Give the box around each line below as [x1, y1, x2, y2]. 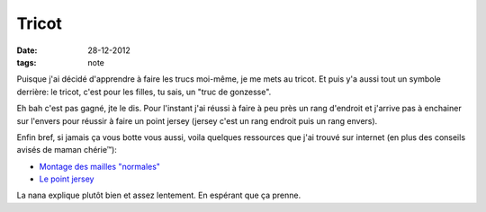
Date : [16, 45, 38, 56]
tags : [16, 57, 37, 67]
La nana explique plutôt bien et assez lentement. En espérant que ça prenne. [16, 190, 301, 201]
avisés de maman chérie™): [16, 145, 117, 155]
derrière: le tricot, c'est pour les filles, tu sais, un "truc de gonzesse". [16, 86, 272, 97]
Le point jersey [39, 173, 94, 184]
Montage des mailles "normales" [39, 161, 161, 172]
